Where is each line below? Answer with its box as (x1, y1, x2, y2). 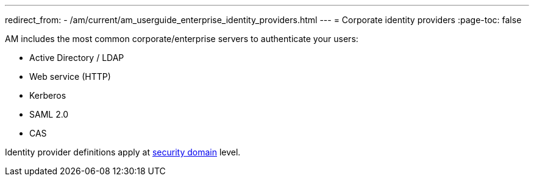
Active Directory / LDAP (29, 52, 124, 63)
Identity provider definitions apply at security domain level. (5, 147, 241, 157)
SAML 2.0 (29, 109, 69, 119)
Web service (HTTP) (29, 71, 111, 82)
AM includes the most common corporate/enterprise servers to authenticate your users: (5, 34, 358, 44)
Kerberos (29, 90, 66, 101)
